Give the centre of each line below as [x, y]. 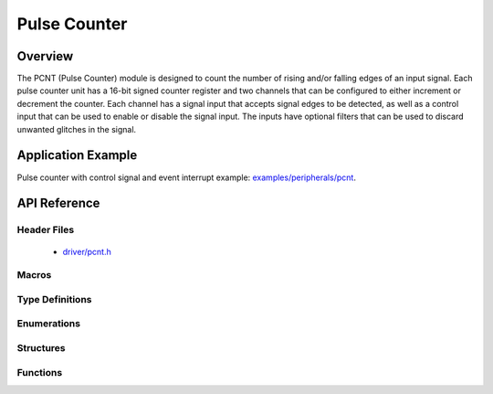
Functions [40, 372]
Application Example [77, 155]
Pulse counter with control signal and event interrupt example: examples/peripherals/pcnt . [186, 177]
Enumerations [49, 324]
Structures [41, 347]
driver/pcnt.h [87, 251]
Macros [34, 275]
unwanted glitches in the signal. [77, 129]
